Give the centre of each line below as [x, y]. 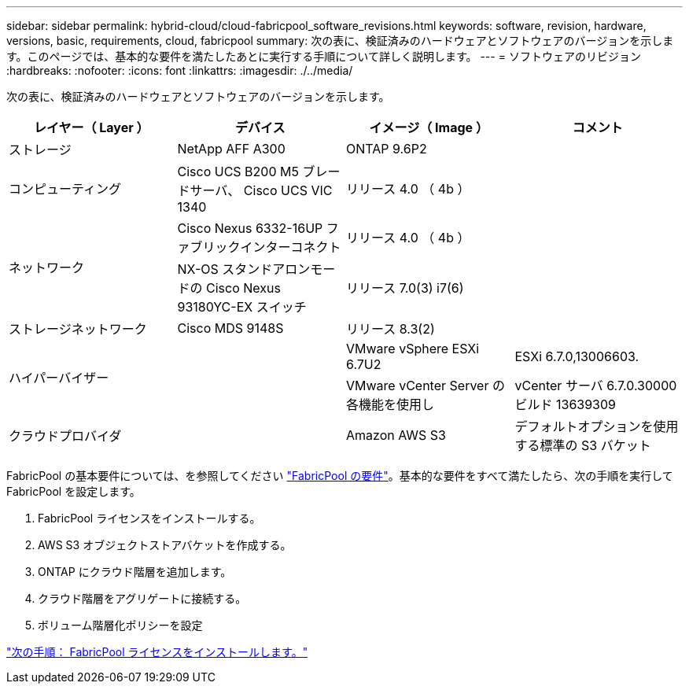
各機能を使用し [391, 404]
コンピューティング [65, 189]
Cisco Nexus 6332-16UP [250, 228]
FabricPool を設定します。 [74, 491]
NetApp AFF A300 [231, 149]
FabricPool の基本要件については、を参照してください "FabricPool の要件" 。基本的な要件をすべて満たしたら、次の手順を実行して [340, 476]
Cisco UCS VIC [288, 190]
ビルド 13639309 [566, 404]
